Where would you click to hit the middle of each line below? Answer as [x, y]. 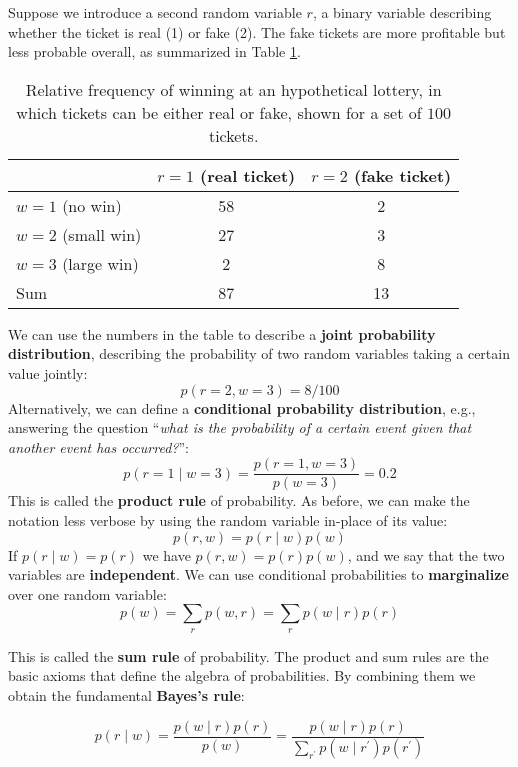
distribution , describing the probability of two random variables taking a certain [259, 353]
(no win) [92, 205]
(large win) [100, 263]
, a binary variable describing [402, 12]
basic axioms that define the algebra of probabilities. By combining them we [242, 675]
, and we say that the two [426, 554]
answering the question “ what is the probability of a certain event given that [240, 427]
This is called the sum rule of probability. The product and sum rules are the [248, 655]
